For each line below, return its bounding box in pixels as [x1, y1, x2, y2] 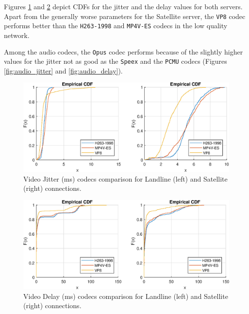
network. [4, 30, 30, 40]
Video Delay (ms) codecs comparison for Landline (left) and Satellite [23, 291, 228, 301]
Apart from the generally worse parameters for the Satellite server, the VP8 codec [4, 11, 246, 21]
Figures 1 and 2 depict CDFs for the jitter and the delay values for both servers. [4, 1, 243, 11]
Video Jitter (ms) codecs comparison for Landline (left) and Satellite [23, 173, 228, 184]
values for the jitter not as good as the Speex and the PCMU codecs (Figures [4, 56, 227, 66]
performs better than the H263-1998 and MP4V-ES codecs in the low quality [4, 20, 228, 31]
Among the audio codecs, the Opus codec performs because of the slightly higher [4, 46, 243, 56]
